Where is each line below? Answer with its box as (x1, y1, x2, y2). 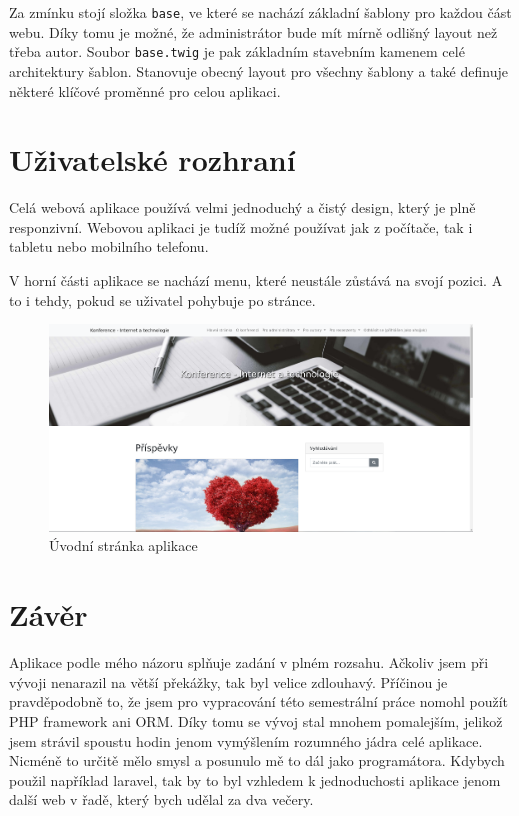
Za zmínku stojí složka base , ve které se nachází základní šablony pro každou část (9, 2, 512, 22)
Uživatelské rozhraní (9, 139, 296, 180)
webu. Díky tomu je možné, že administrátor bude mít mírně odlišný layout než (9, 21, 498, 42)
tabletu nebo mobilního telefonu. (9, 236, 209, 257)
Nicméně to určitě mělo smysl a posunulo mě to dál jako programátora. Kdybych (9, 750, 505, 771)
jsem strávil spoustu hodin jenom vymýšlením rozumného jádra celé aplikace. (9, 730, 483, 751)
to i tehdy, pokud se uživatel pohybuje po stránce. (9, 289, 316, 310)
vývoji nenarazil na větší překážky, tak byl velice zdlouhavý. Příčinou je (9, 671, 448, 692)
